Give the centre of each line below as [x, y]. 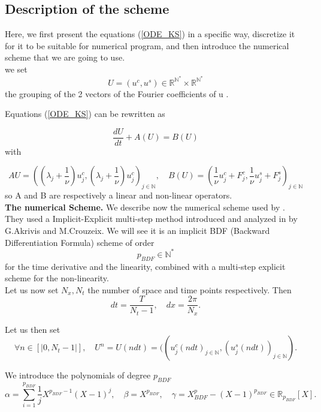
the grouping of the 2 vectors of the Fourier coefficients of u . [117, 93]
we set [16, 69]
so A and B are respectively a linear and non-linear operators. [119, 195]
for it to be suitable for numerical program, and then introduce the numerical [147, 45]
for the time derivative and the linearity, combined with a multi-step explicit [145, 266]
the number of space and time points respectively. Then [190, 289]
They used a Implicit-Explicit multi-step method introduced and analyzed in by [151, 219]
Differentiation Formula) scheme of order [80, 242]
